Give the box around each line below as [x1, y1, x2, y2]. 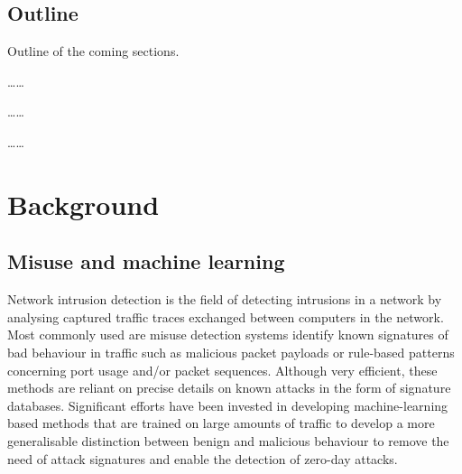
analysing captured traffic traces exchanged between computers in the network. [7, 307, 444, 326]
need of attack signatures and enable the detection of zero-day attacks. [7, 449, 398, 468]
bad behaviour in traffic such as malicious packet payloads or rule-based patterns [7, 342, 455, 361]
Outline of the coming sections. [7, 42, 180, 60]
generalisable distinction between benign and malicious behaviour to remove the [7, 431, 449, 450]
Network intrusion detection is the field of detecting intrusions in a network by [7, 290, 442, 309]
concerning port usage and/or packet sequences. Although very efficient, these [7, 360, 438, 379]
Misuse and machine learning [7, 247, 285, 275]
